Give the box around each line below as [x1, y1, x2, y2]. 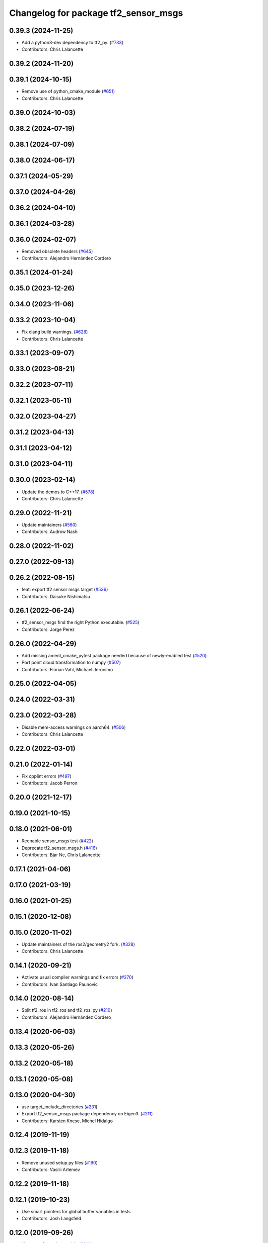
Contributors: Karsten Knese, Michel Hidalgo [21, 1118, 113, 1124]
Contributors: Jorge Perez [21, 626, 75, 632]
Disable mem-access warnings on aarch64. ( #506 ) [21, 724, 126, 730]
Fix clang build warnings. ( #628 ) [21, 329, 88, 335]
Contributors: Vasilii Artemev [21, 1166, 80, 1172]
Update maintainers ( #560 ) [21, 522, 77, 528]
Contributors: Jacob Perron [21, 780, 78, 786]
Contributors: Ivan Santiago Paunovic [21, 981, 98, 987]
